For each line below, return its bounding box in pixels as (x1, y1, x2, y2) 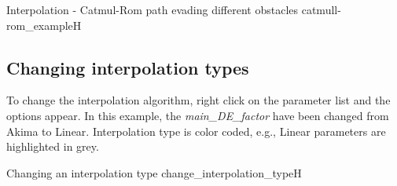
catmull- (301, 2, 341, 17)
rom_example (6, 16, 73, 33)
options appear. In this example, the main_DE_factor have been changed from (6, 107, 389, 123)
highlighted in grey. (6, 138, 99, 155)
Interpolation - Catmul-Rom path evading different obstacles (6, 2, 299, 17)
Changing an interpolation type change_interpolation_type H (6, 164, 302, 181)
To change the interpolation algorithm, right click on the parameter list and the (6, 92, 391, 108)
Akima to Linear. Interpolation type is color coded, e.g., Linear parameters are (6, 122, 386, 139)
